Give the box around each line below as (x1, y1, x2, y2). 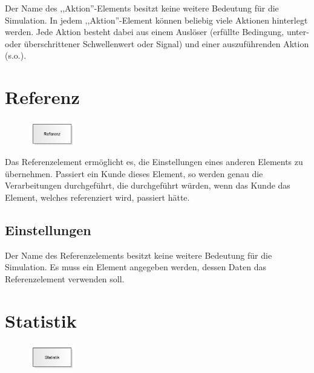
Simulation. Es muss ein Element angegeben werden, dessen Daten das (5, 261, 266, 273)
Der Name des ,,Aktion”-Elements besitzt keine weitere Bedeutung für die (5, 2, 279, 14)
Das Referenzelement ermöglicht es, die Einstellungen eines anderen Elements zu (5, 155, 303, 168)
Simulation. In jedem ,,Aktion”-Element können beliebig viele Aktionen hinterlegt (5, 13, 308, 26)
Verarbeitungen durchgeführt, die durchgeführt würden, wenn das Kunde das (5, 179, 290, 192)
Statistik (5, 308, 77, 332)
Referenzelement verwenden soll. (5, 273, 125, 285)
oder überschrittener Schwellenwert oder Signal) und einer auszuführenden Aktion (5, 37, 309, 50)
